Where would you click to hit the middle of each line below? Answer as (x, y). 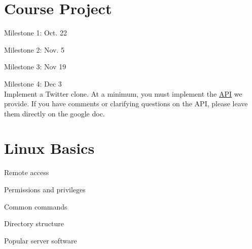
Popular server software (41, 240)
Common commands (36, 206)
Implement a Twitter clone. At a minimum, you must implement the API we (123, 93)
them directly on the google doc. (55, 113)
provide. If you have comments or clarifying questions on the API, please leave (126, 103)
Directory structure (34, 223)
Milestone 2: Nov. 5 (34, 49)
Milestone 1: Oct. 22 (36, 33)
